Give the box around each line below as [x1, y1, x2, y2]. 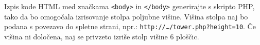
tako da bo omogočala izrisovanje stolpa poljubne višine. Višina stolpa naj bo [4, 11, 248, 21]
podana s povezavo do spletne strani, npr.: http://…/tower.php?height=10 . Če [4, 21, 256, 32]
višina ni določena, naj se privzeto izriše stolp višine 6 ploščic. [4, 31, 199, 41]
